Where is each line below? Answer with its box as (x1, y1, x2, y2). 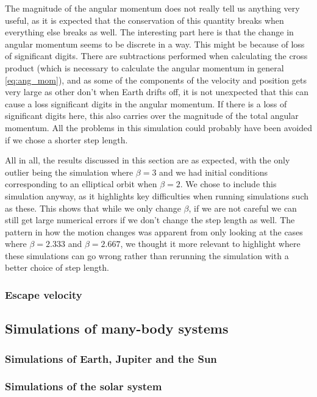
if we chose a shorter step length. (5, 133, 128, 146)
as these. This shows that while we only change (5, 201, 181, 214)
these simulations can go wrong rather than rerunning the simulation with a (5, 249, 289, 262)
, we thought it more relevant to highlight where (120, 237, 301, 250)
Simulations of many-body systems (5, 319, 229, 338)
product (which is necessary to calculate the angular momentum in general (5, 61, 284, 74)
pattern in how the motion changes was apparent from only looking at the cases (5, 225, 303, 238)
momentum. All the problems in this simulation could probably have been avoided (5, 121, 312, 134)
